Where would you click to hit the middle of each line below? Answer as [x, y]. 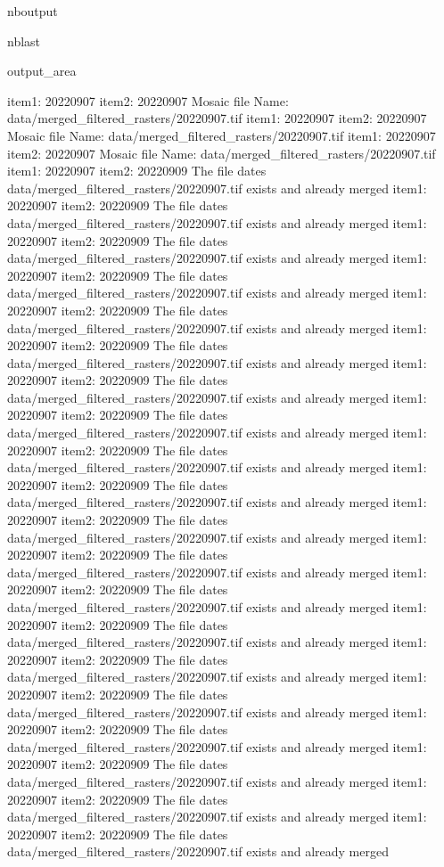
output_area [42, 71]
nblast [24, 41]
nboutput [33, 11]
